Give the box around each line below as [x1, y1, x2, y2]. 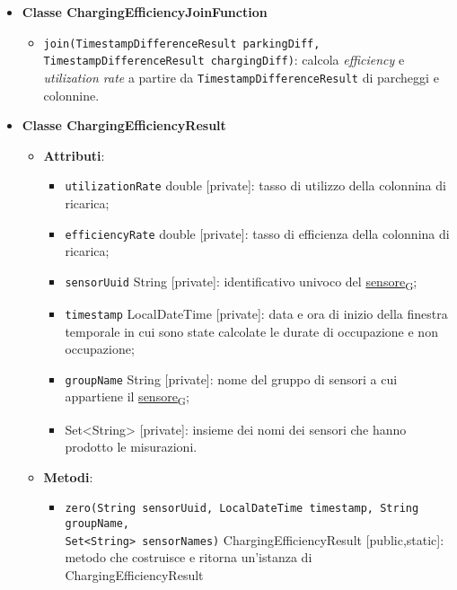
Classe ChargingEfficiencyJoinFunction [22, 3, 268, 21]
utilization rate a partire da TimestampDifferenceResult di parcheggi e [43, 67, 439, 86]
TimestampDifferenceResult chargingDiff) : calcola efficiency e [43, 50, 405, 69]
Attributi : [43, 145, 105, 164]
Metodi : [43, 467, 93, 486]
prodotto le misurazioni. [65, 437, 198, 456]
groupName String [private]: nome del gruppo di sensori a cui [65, 369, 398, 388]
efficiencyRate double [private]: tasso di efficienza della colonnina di [65, 224, 450, 242]
